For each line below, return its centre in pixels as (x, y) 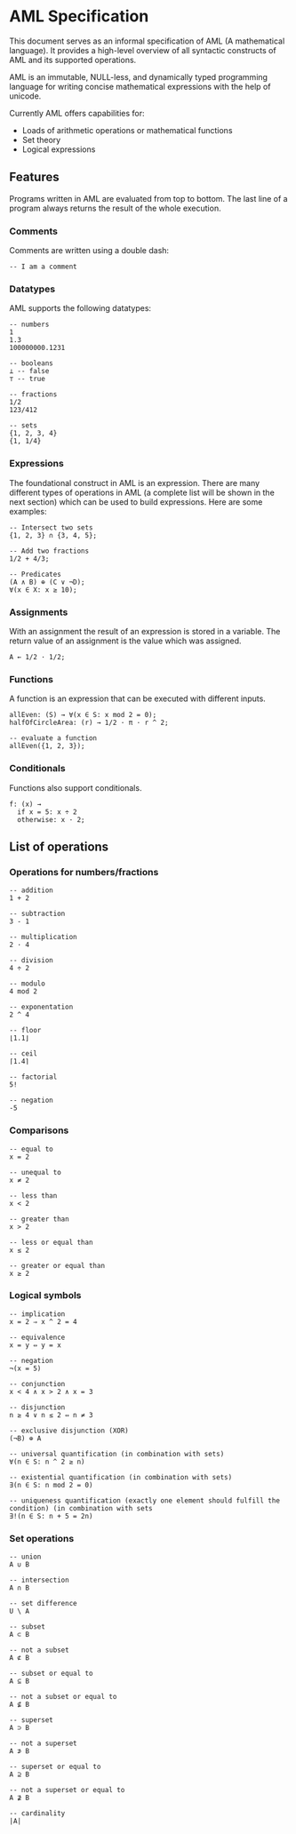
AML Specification (79, 16)
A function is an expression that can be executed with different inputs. (138, 698)
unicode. (25, 96)
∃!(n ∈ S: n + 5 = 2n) (51, 1516)
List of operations (59, 846)
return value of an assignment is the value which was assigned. (125, 641)
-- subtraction (37, 914)
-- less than (33, 1196)
